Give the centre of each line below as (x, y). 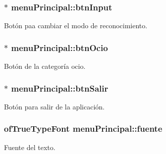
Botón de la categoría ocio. (45, 66)
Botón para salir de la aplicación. (54, 106)
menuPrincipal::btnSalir (60, 88)
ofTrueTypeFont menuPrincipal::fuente (83, 128)
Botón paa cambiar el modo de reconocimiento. (76, 26)
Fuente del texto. (30, 147)
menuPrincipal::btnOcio (59, 47)
